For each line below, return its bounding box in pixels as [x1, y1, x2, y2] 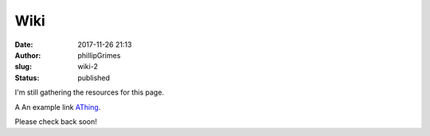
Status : [14, 72, 40, 83]
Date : [14, 40, 33, 49]
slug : [14, 62, 32, 72]
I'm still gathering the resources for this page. [14, 87, 165, 97]
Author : [14, 50, 41, 60]
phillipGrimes [77, 50, 121, 60]
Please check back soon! [14, 116, 97, 126]
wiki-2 [77, 62, 99, 72]
